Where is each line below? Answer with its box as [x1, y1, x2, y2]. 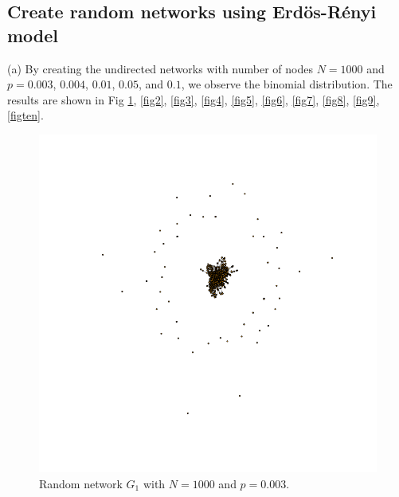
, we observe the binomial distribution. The [181, 76, 393, 92]
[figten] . [7, 107, 44, 123]
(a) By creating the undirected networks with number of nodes [7, 60, 313, 76]
